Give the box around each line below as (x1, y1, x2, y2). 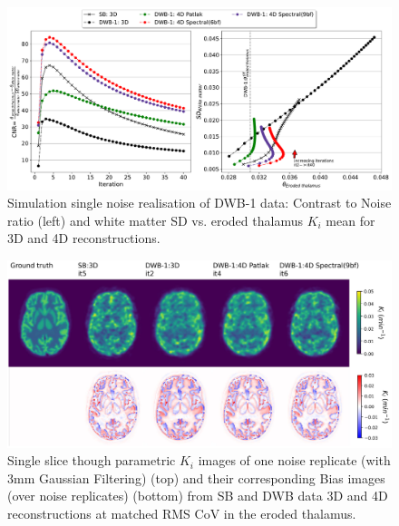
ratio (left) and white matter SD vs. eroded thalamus (7, 210, 303, 229)
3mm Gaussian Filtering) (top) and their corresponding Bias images (7, 468, 385, 487)
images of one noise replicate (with (198, 451, 391, 470)
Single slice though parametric (7, 451, 176, 470)
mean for (326, 210, 375, 229)
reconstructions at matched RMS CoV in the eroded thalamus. (7, 504, 356, 522)
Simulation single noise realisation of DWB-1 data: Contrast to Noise (7, 193, 392, 212)
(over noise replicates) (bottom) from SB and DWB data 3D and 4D (7, 486, 388, 505)
